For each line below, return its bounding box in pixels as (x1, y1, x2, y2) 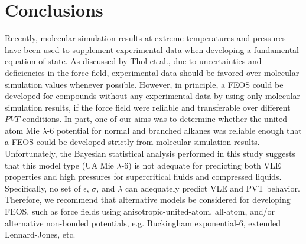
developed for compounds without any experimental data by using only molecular (5, 90, 301, 102)
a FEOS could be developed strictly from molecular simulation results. (5, 136, 260, 148)
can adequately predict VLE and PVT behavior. (125, 182, 300, 194)
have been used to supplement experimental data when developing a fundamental (5, 43, 299, 55)
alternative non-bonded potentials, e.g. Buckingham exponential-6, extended (5, 216, 281, 229)
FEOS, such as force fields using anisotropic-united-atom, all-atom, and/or (5, 205, 275, 217)
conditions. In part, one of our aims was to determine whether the (22, 113, 262, 125)
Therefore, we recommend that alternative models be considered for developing (5, 193, 291, 206)
